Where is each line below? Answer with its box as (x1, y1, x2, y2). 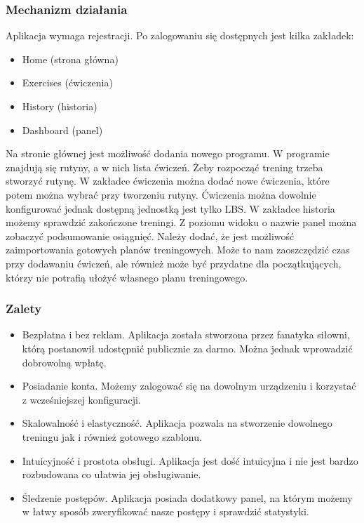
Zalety (6, 300, 42, 317)
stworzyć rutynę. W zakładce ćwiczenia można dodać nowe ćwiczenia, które (6, 173, 330, 188)
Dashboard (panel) (22, 122, 103, 137)
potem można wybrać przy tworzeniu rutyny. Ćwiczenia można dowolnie (6, 187, 316, 201)
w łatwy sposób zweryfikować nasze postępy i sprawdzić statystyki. (22, 504, 309, 519)
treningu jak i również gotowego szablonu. (22, 429, 202, 444)
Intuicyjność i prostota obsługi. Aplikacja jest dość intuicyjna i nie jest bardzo (22, 453, 358, 468)
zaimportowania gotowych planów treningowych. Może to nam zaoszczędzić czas (6, 242, 350, 257)
